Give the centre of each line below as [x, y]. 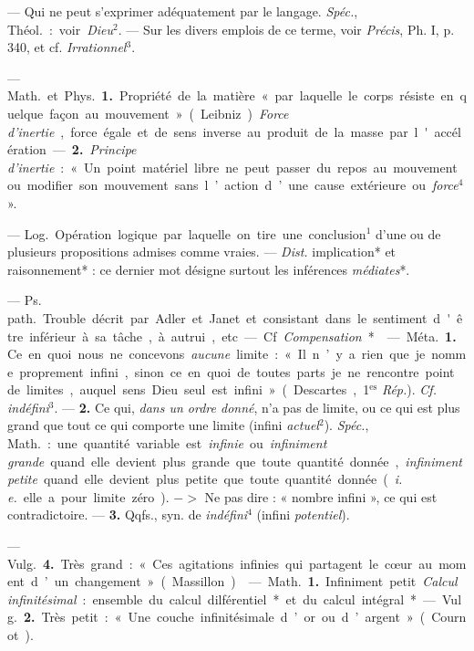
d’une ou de [408, 233]
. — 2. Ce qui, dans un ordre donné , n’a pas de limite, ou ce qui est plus [257, 407]
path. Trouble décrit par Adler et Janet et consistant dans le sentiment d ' [229, 317]
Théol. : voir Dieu [60, 29]
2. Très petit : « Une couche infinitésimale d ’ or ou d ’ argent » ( [224, 617]
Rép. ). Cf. [409, 389]
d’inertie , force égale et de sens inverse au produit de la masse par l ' [218, 131]
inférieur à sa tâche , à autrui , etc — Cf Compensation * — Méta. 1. [243, 336]
